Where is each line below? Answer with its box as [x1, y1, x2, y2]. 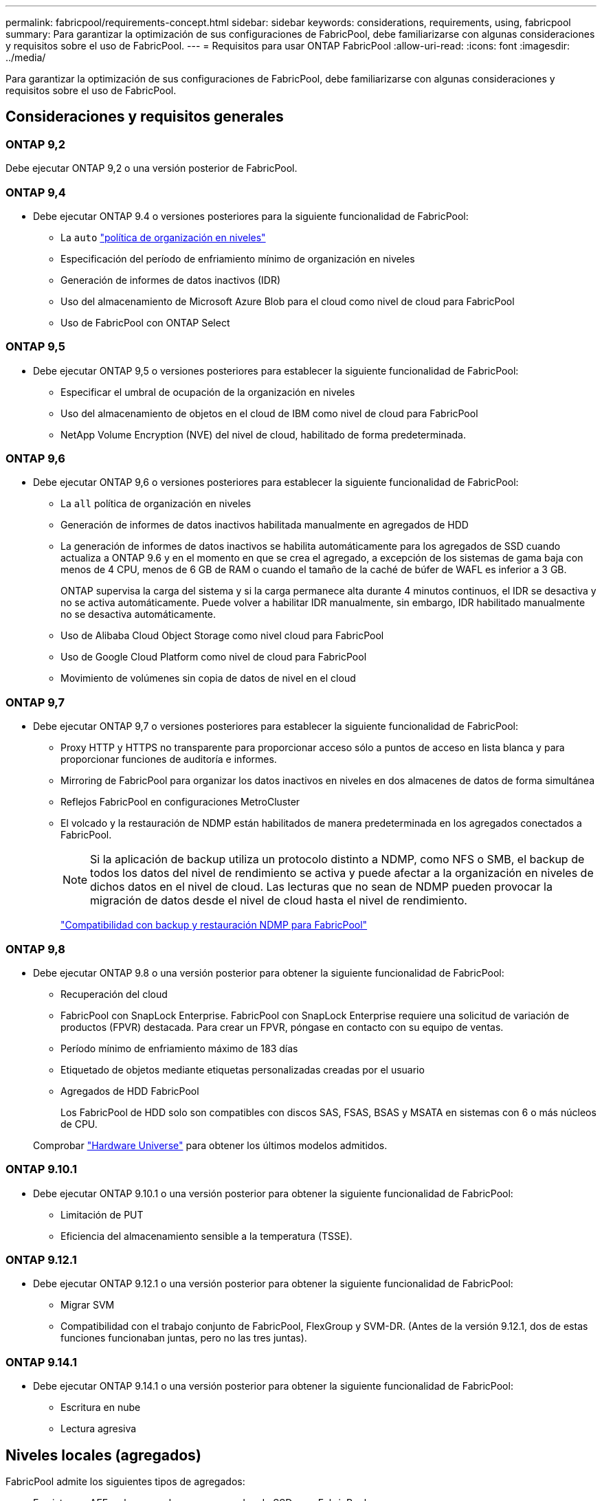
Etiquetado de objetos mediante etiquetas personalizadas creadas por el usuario [60, 1063, 425, 1076]
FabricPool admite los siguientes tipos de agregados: [5, 1476, 245, 1488]
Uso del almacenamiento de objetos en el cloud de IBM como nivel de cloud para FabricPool [60, 407, 478, 419]
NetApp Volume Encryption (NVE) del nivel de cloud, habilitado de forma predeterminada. [60, 428, 466, 441]
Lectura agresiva [60, 1423, 137, 1435]
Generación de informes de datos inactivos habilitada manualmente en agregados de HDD [60, 519, 469, 531]
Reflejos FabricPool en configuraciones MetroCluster [60, 796, 300, 808]
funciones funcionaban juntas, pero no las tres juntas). [60, 1332, 307, 1344]
